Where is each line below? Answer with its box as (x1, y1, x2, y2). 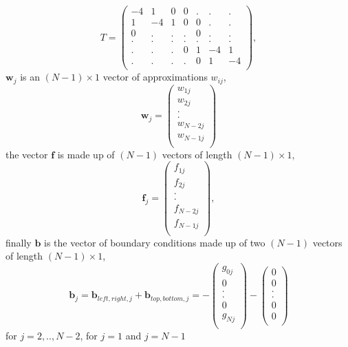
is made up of (57, 147, 115, 161)
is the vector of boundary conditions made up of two (44, 235, 265, 249)
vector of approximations (102, 70, 208, 84)
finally (6, 235, 32, 249)
